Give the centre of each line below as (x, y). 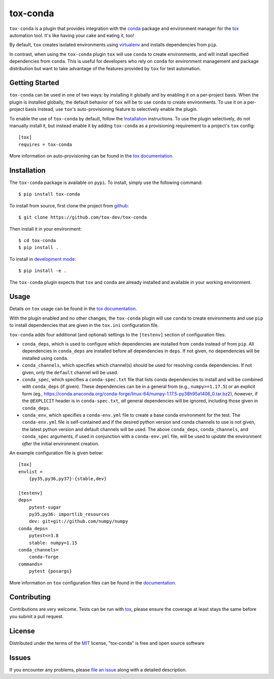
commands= (30, 564)
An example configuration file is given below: (56, 453)
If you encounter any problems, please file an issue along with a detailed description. (98, 670)
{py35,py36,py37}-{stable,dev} (68, 479)
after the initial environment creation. (61, 443)
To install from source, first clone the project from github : (69, 205)
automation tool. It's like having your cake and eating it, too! (72, 35)
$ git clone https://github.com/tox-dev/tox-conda (83, 218)
